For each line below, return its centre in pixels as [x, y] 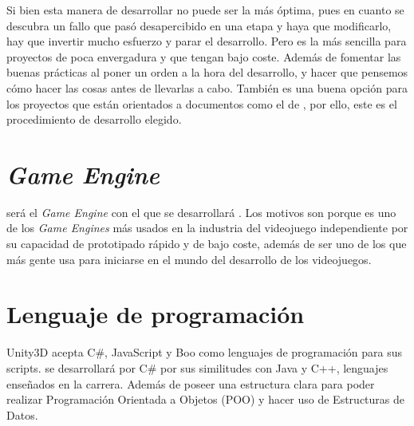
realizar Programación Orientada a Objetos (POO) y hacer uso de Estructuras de [205, 399]
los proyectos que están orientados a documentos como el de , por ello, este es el [202, 103]
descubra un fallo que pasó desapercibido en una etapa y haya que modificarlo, [199, 25]
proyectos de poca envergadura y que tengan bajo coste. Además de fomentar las [204, 56]
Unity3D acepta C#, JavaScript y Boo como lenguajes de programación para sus [205, 352]
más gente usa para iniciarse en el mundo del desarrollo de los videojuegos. [189, 259]
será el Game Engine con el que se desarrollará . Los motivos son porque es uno [201, 212]
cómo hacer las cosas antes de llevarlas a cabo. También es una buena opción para [207, 87]
